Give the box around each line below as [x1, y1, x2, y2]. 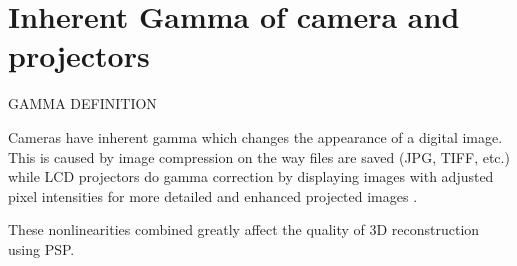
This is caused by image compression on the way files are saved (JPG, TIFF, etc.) [8, 146, 510, 167]
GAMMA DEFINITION [8, 93, 157, 114]
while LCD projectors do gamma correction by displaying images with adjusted [8, 166, 494, 187]
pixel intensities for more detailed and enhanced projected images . [8, 185, 418, 206]
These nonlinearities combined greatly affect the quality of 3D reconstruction [8, 219, 480, 240]
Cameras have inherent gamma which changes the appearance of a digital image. [8, 126, 503, 147]
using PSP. [8, 238, 75, 259]
